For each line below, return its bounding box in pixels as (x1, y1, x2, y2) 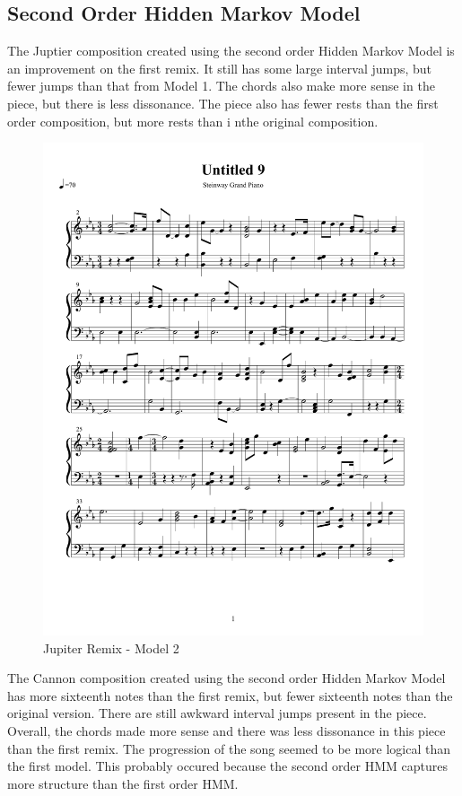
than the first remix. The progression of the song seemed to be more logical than (7, 739, 451, 757)
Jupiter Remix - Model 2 (43, 638, 179, 657)
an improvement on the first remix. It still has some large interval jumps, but (7, 58, 432, 77)
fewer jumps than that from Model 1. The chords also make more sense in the (7, 76, 435, 95)
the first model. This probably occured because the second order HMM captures (7, 757, 449, 775)
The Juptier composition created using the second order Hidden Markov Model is (7, 41, 455, 60)
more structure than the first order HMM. (7, 774, 239, 792)
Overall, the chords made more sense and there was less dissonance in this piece (7, 722, 446, 740)
